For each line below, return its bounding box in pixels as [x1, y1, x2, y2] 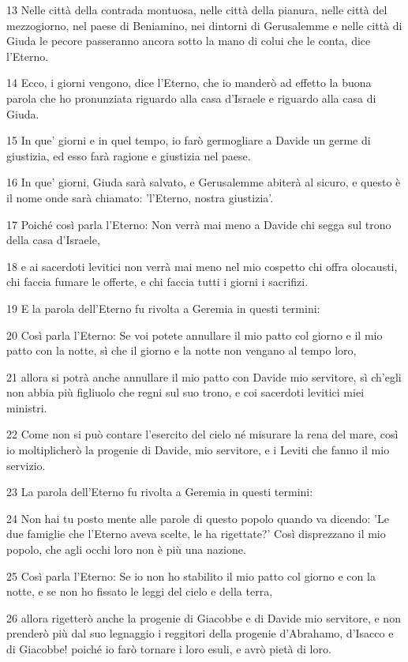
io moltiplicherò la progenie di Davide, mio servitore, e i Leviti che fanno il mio [6, 442, 390, 458]
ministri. [6, 399, 47, 416]
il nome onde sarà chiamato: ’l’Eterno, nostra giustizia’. [6, 189, 274, 205]
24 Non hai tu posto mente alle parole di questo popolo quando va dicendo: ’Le [6, 510, 389, 526]
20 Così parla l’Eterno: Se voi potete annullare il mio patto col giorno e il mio [6, 326, 383, 343]
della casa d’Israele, [6, 231, 100, 248]
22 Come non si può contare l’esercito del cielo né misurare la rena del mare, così [6, 426, 399, 442]
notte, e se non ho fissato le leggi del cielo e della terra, [6, 583, 273, 600]
